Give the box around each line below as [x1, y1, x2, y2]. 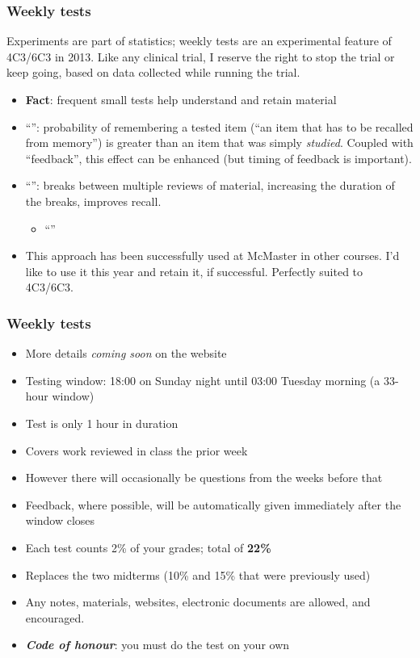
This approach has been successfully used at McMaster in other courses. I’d [25, 247, 400, 264]
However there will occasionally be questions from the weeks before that [25, 469, 383, 486]
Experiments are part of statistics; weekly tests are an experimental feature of [6, 32, 392, 49]
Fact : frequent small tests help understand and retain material [25, 91, 337, 107]
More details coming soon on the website [25, 345, 227, 362]
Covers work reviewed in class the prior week [25, 442, 248, 459]
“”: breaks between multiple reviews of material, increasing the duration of [25, 177, 395, 194]
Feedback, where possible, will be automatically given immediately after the [25, 496, 401, 513]
